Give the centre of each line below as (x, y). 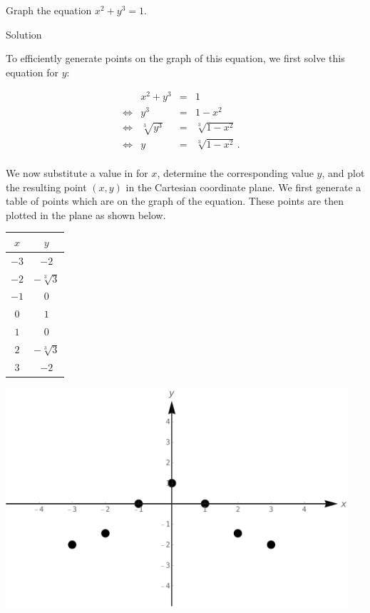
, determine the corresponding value (235, 173)
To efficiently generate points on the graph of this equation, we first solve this (175, 58)
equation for (32, 72)
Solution (24, 34)
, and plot (343, 173)
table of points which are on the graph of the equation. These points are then (175, 201)
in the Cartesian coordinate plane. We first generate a (243, 187)
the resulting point (46, 187)
